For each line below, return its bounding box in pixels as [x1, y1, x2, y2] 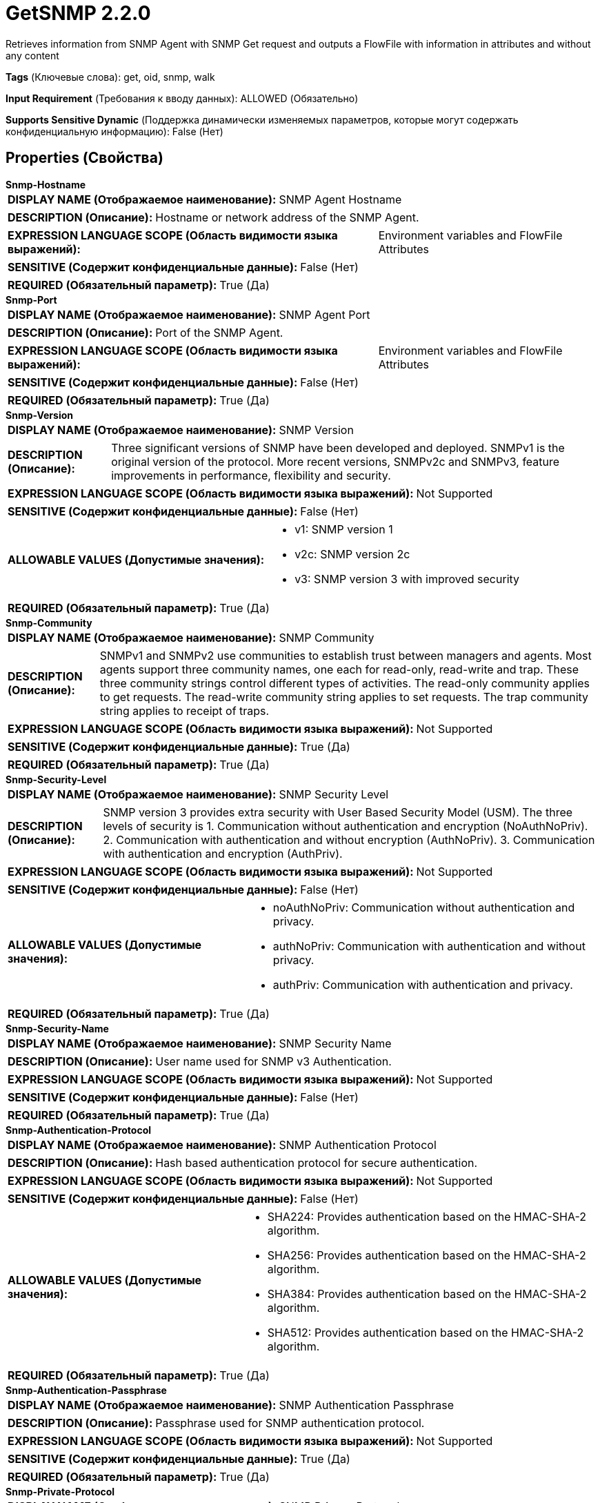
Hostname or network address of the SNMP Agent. [155, 210, 419, 224]
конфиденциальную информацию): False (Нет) [6, 125, 223, 137]
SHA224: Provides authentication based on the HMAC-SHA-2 [267, 1209, 587, 1224]
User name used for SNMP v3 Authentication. [155, 1054, 392, 1068]
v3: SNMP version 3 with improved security [294, 571, 520, 586]
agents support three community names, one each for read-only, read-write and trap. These [99, 662, 579, 676]
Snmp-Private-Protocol [6, 1485, 115, 1497]
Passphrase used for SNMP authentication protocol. [155, 1415, 425, 1430]
